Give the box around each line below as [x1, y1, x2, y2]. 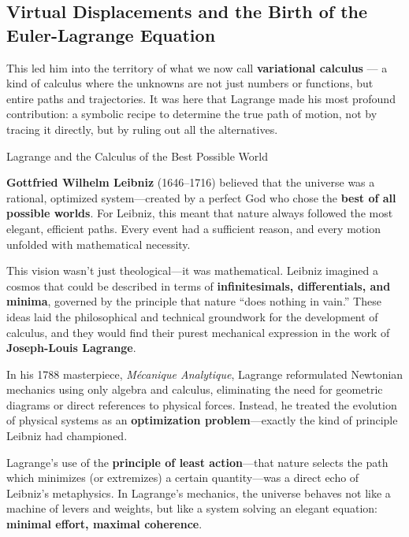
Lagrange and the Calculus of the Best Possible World [6, 147, 268, 164]
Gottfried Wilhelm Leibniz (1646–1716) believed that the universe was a [6, 174, 375, 191]
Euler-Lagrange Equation [6, 22, 216, 46]
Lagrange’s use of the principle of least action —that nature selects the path [6, 454, 389, 470]
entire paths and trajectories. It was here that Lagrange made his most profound [6, 90, 396, 106]
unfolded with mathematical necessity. [6, 235, 191, 252]
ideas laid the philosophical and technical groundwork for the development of [6, 308, 378, 324]
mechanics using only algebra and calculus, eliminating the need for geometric [6, 381, 383, 398]
